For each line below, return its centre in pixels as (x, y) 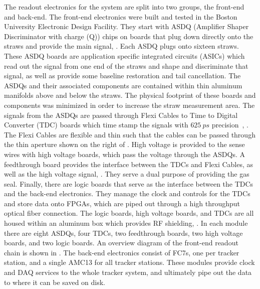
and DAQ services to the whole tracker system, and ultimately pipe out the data (128, 272)
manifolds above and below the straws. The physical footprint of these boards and (130, 95)
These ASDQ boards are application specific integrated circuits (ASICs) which (124, 55)
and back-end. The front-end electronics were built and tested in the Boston (121, 16)
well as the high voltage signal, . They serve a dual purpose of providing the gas (127, 174)
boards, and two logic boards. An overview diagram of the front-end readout (121, 243)
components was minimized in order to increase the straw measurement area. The (129, 105)
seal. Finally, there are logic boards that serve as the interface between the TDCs (129, 183)
